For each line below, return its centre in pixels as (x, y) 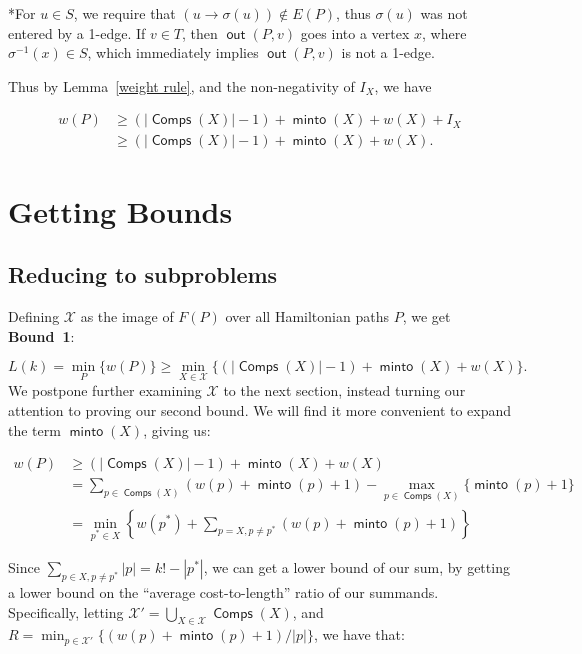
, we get (426, 316)
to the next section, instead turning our (344, 390)
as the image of (127, 316)
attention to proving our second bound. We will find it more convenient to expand (260, 410)
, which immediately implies (173, 52)
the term (34, 429)
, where (444, 32)
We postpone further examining (105, 390)
